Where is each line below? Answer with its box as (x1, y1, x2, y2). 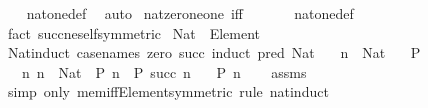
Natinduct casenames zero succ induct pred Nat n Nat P (7, 42, 421, 63)
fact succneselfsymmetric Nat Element (7, 22, 261, 43)
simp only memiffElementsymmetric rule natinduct (7, 81, 329, 102)
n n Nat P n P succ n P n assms (21, 61, 307, 82)
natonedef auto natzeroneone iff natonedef (26, 3, 354, 23)
